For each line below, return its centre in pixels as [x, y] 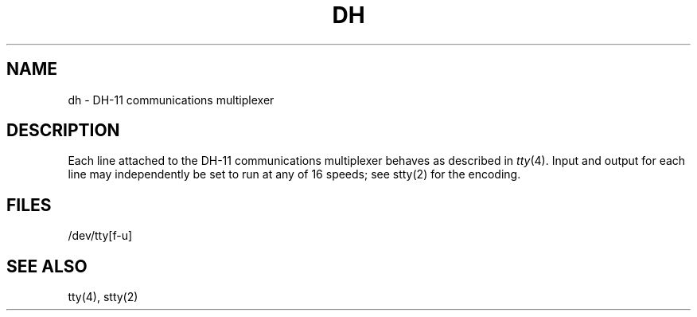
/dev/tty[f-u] [100, 236]
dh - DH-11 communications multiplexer [171, 100]
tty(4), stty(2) [103, 297]
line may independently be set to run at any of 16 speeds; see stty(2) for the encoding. [294, 174]
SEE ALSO [47, 266]
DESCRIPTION [63, 131]
